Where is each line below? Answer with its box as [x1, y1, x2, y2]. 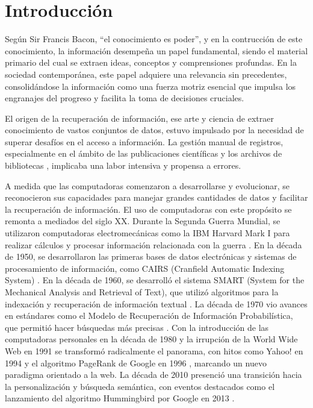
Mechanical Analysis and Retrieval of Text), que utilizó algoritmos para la [5, 286, 279, 298]
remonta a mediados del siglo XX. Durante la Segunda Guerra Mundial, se [5, 215, 280, 227]
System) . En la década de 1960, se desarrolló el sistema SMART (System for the [5, 274, 305, 286]
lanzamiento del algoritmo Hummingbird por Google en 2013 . [5, 392, 235, 404]
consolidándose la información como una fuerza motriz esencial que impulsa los [5, 80, 296, 92]
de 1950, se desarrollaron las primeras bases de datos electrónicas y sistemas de [5, 250, 297, 263]
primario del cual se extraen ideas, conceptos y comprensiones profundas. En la [5, 56, 297, 69]
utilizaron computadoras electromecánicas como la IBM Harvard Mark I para [5, 227, 290, 239]
